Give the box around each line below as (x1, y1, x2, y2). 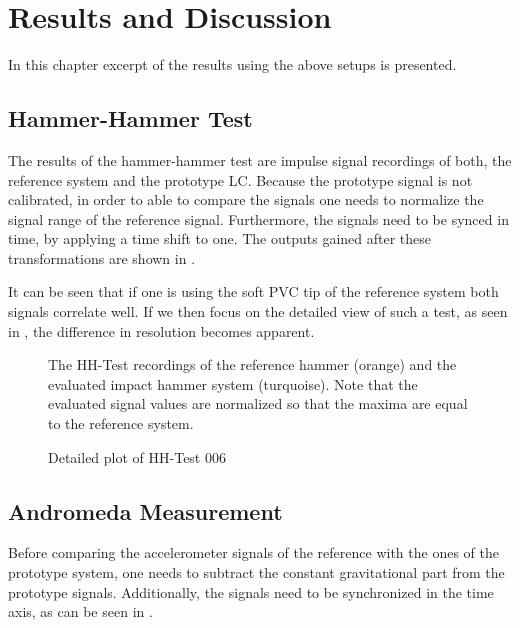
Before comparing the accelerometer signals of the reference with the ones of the (8, 542, 499, 563)
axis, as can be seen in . (8, 601, 153, 622)
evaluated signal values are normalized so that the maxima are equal (48, 393, 468, 414)
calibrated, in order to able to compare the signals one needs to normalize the (8, 189, 484, 210)
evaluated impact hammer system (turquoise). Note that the (48, 373, 418, 394)
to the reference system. (48, 413, 194, 434)
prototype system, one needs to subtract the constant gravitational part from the (8, 562, 505, 583)
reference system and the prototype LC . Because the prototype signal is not (8, 169, 473, 190)
